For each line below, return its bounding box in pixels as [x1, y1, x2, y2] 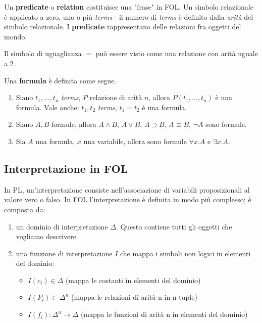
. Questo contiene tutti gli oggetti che [116, 221, 232, 232]
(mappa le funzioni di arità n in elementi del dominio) [80, 309, 248, 319]
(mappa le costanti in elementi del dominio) [65, 274, 201, 285]
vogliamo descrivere [16, 231, 76, 242]
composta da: [4, 204, 45, 214]
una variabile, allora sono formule [83, 135, 187, 146]
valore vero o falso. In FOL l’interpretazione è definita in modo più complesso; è [4, 194, 251, 205]
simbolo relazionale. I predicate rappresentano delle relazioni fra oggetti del [4, 21, 241, 32]
